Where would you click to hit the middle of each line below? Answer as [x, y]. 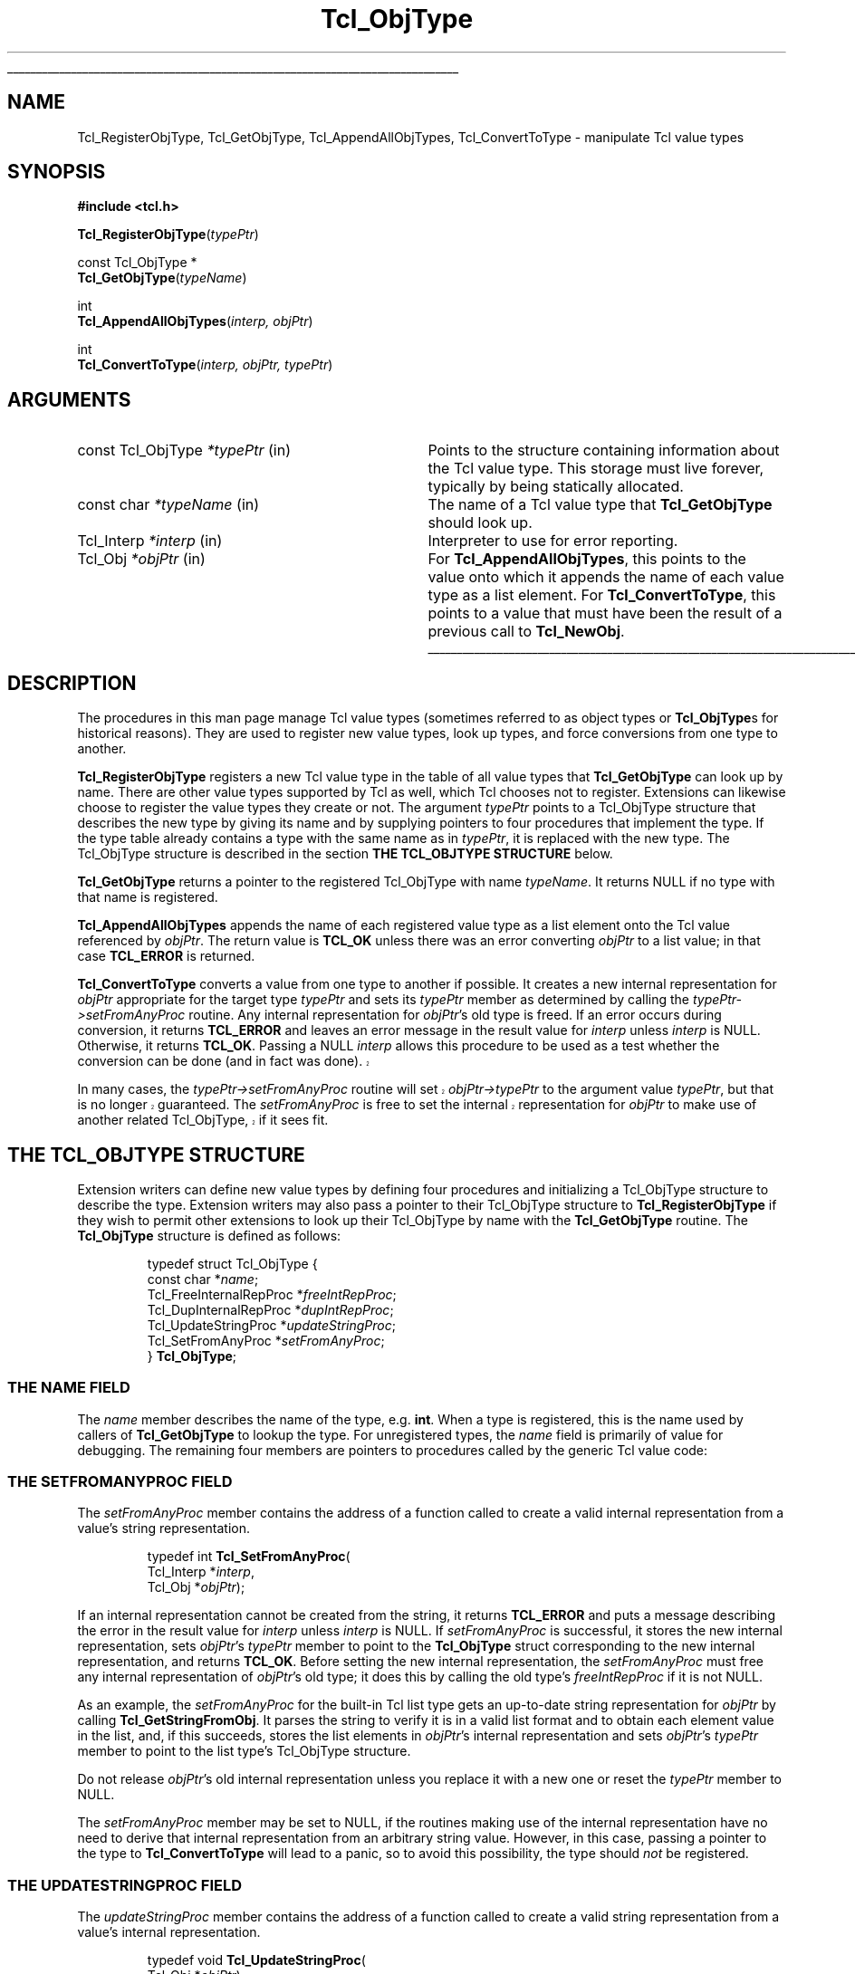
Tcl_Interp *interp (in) [150, 541]
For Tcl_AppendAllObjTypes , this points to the [587, 559]
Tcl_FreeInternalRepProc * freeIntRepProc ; [272, 1294]
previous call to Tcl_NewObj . [526, 632]
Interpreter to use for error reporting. [553, 541]
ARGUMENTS [69, 399]
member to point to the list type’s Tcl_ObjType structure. [244, 1751]
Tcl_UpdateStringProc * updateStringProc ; [271, 1325]
